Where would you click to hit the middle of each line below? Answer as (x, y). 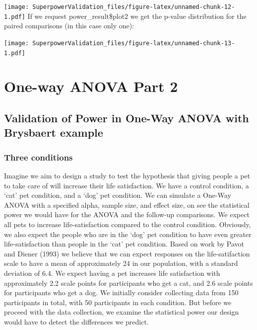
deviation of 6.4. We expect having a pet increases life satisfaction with (112, 273)
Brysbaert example (54, 132)
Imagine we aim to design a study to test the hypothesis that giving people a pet (127, 175)
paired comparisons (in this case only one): (69, 26)
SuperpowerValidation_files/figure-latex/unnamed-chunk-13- (134, 43)
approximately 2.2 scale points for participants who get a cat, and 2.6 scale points (128, 283)
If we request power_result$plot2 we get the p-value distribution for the (137, 16)
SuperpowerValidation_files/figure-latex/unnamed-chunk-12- (134, 7)
